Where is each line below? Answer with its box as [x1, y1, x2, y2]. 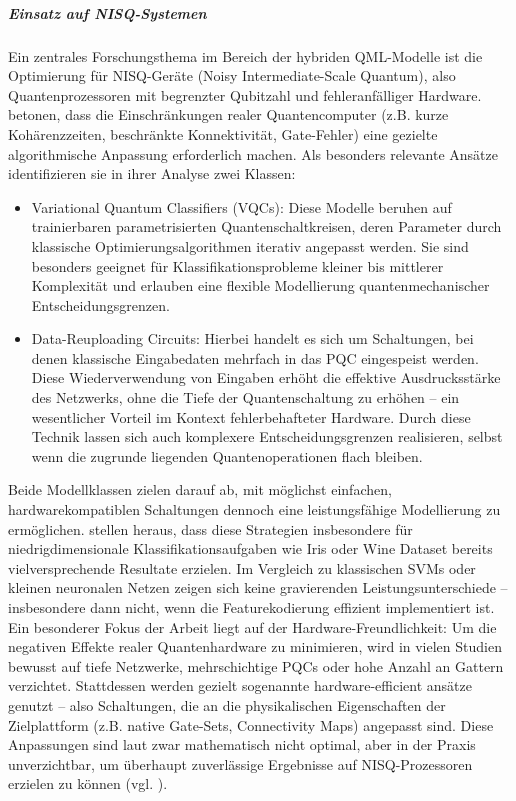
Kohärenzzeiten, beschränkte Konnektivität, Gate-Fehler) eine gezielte [8, 123, 438, 144]
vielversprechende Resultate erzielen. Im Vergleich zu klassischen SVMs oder [8, 557, 476, 578]
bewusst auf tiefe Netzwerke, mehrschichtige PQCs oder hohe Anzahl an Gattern [8, 655, 504, 676]
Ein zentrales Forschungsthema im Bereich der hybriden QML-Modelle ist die [8, 45, 483, 66]
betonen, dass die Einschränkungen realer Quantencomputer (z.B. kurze [8, 104, 449, 125]
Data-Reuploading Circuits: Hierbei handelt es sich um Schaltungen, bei [31, 328, 474, 349]
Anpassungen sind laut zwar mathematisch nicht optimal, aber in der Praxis [8, 734, 476, 755]
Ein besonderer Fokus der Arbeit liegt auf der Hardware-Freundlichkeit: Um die [8, 616, 497, 637]
